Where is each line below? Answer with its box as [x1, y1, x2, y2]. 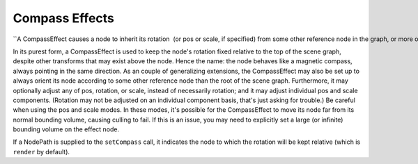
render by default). [13, 147, 70, 156]
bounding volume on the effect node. [13, 125, 120, 133]
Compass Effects [13, 10, 115, 26]
